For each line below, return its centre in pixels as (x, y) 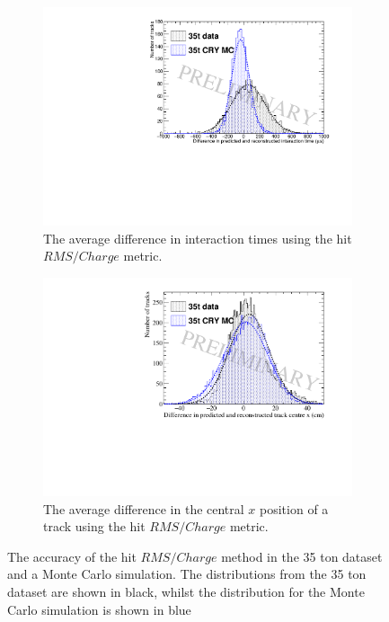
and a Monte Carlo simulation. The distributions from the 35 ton (187, 574)
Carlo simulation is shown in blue (99, 609)
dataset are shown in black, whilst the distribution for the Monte (186, 591)
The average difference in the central (144, 508)
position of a (294, 508)
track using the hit (94, 526)
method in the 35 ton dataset (302, 556)
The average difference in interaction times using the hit (198, 238)
